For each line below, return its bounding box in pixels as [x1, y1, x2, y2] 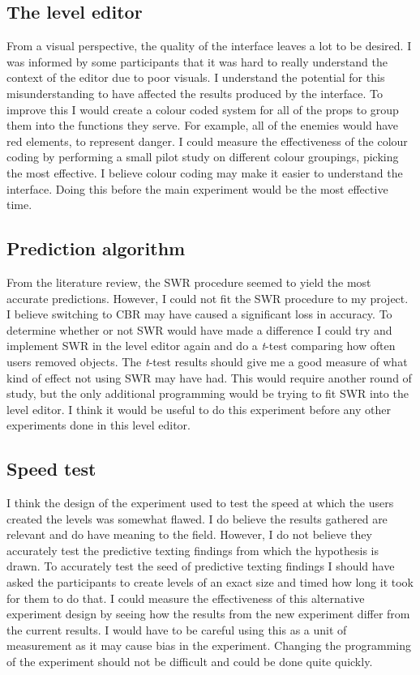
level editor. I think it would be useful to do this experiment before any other [6, 400, 391, 417]
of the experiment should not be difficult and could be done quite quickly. [6, 653, 373, 670]
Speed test [6, 456, 96, 481]
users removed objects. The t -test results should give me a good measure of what [6, 352, 408, 370]
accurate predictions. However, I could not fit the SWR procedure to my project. [6, 289, 409, 306]
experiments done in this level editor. [6, 417, 191, 434]
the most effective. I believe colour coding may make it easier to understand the [6, 164, 403, 181]
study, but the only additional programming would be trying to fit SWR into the [6, 385, 409, 402]
